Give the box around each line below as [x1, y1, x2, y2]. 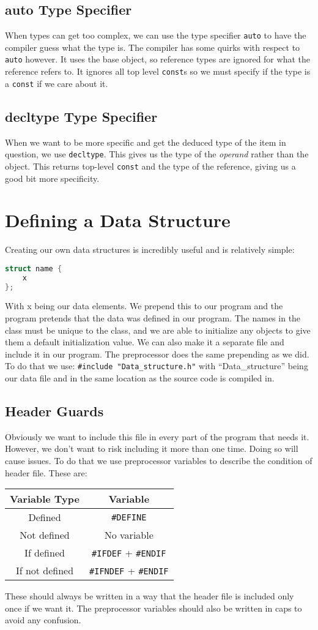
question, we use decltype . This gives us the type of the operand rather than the [5, 148, 309, 160]
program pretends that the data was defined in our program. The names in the [5, 312, 301, 324]
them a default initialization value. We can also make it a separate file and [5, 336, 284, 348]
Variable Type [10, 492, 80, 506]
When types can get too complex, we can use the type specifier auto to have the [5, 29, 306, 42]
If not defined [15, 563, 74, 578]
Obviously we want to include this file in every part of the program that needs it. [5, 430, 309, 443]
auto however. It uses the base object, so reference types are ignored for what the [5, 53, 310, 66]
